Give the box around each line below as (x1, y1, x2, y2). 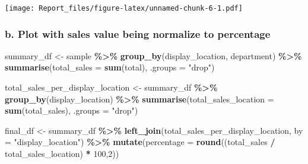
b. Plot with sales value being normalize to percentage (5, 26, 271, 41)
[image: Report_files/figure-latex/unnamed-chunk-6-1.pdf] (5, 4, 243, 12)
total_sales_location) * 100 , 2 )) (5, 147, 119, 160)
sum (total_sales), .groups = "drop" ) (5, 104, 138, 117)
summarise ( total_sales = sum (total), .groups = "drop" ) (5, 61, 215, 73)
